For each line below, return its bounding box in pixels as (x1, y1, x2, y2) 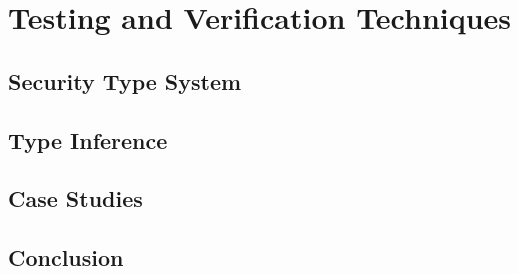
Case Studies (8, 183, 143, 214)
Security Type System (8, 65, 242, 96)
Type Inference (8, 124, 168, 155)
